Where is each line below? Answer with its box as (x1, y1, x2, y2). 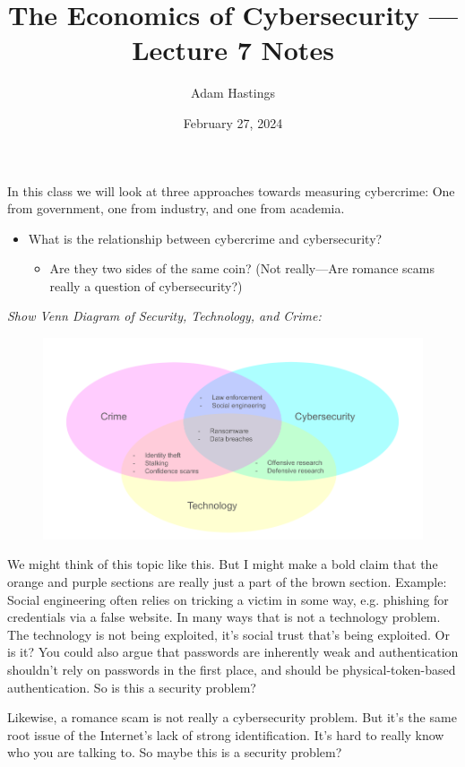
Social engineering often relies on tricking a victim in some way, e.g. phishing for (7, 590, 449, 608)
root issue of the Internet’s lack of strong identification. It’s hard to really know (7, 725, 444, 744)
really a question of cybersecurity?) (49, 276, 243, 295)
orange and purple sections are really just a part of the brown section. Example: (7, 573, 447, 591)
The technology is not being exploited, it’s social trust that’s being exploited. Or (7, 625, 450, 643)
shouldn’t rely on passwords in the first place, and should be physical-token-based (7, 660, 456, 679)
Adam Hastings (191, 83, 275, 102)
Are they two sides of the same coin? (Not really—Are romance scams (49, 259, 435, 278)
